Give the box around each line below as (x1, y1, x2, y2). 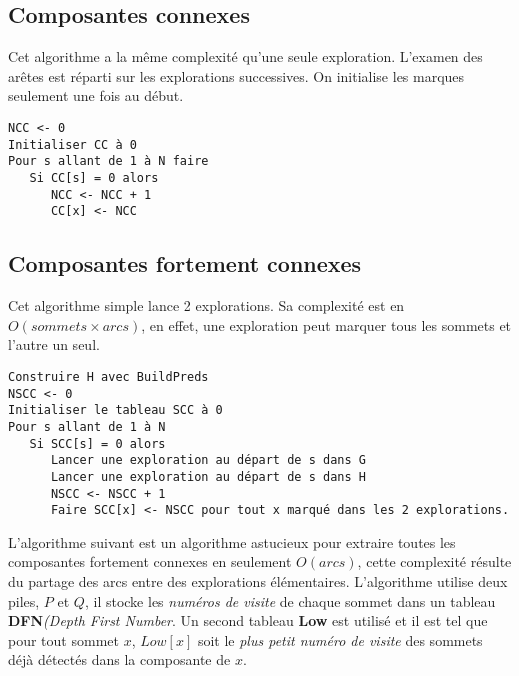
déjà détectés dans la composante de (8, 649, 231, 670)
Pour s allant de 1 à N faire (8, 154, 209, 169)
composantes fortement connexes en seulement (8, 551, 292, 572)
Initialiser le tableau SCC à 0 (8, 403, 223, 418)
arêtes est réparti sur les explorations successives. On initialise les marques (8, 65, 465, 86)
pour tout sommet (8, 629, 119, 650)
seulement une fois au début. (8, 85, 184, 106)
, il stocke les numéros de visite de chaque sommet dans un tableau (84, 590, 496, 611)
